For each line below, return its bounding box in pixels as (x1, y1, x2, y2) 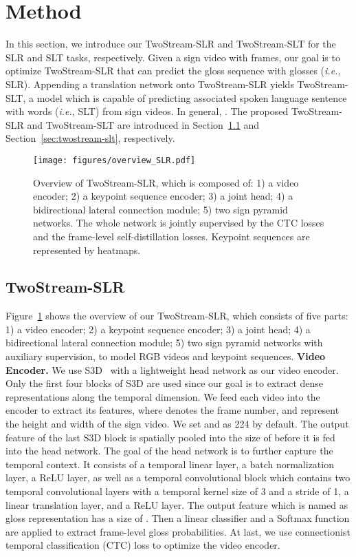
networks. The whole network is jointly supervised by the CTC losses (33, 216, 324, 230)
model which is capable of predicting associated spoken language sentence (36, 90, 347, 105)
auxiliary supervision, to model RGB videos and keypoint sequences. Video (5, 349, 326, 364)
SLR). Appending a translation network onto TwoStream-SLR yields (5, 76, 294, 91)
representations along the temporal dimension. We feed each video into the (5, 389, 320, 403)
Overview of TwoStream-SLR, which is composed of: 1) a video (33, 175, 299, 189)
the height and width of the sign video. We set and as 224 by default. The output (5, 417, 349, 431)
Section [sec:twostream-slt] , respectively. (5, 131, 175, 145)
